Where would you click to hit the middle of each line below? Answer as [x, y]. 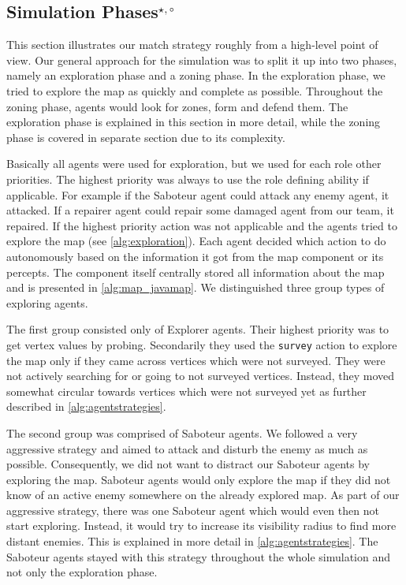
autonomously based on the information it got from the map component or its [195, 256]
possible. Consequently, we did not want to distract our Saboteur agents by [188, 464]
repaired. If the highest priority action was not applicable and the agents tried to [202, 225]
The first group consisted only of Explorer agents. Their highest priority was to [198, 329]
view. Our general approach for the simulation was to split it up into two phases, [202, 60]
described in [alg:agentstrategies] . [86, 406]
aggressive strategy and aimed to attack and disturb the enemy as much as [187, 448]
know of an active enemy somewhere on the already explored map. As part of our [203, 495]
